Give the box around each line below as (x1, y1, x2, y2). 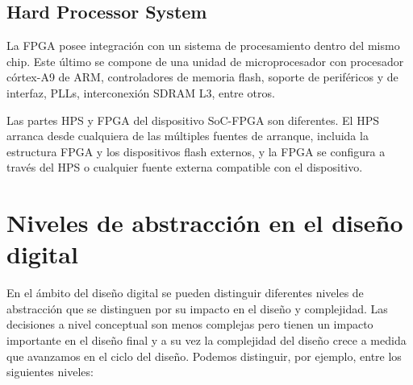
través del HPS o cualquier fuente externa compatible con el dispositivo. (6, 159, 363, 176)
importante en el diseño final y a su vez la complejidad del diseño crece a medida (6, 332, 407, 349)
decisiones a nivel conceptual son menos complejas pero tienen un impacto (6, 316, 373, 333)
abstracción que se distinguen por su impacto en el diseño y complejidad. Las (6, 300, 388, 317)
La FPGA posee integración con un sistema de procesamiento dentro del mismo (6, 37, 400, 54)
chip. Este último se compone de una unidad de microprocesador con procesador (6, 52, 404, 69)
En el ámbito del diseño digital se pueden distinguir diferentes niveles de (6, 284, 364, 301)
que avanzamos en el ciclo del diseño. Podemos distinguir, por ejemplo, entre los (6, 347, 402, 364)
